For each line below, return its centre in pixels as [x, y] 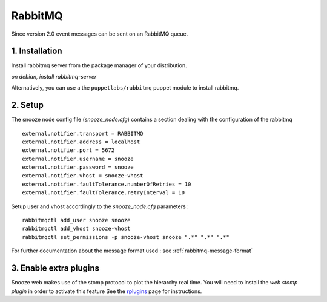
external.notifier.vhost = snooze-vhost [83, 176]
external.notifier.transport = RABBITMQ [83, 133]
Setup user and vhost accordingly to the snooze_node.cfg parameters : [100, 206]
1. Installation [37, 51]
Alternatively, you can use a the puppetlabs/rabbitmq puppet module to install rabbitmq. [125, 88]
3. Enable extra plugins [55, 268]
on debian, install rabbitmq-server [54, 76]
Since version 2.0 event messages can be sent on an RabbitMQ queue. [100, 34]
